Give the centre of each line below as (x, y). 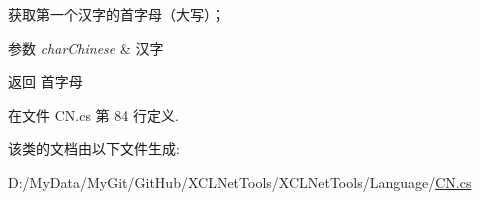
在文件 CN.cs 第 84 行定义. (93, 114)
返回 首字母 (45, 81)
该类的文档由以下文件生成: (94, 148)
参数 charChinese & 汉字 (86, 47)
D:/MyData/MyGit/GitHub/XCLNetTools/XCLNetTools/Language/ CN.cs (240, 181)
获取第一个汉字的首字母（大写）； (116, 14)
